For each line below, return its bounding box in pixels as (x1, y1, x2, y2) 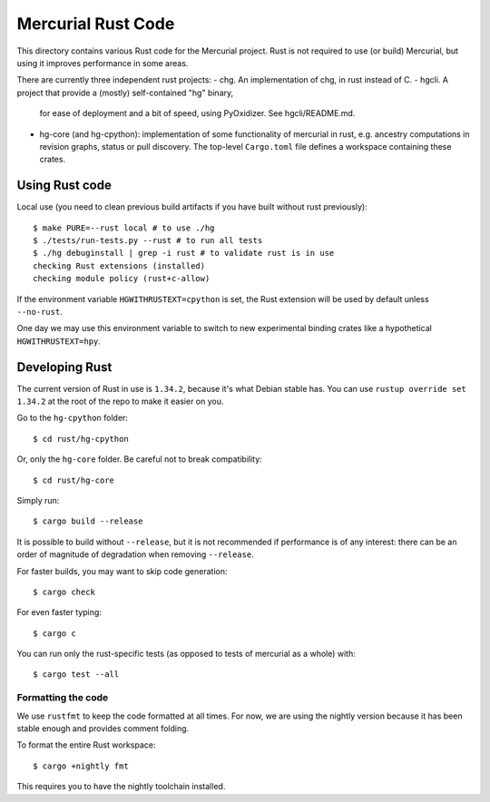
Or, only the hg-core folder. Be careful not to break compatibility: (16, 454, 262, 465)
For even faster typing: (16, 607, 102, 618)
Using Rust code (16, 178, 113, 193)
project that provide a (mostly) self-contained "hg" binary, (16, 87, 234, 98)
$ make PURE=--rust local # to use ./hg (33, 222, 215, 233)
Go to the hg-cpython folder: (16, 413, 129, 424)
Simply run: (16, 494, 60, 505)
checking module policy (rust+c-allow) (33, 273, 211, 284)
